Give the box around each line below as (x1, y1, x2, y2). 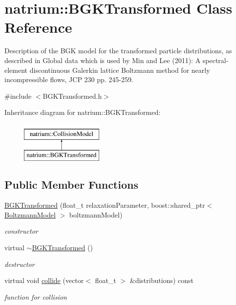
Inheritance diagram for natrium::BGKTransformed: (4, 107, 161, 117)
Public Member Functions (4, 177, 138, 192)
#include (4, 90, 32, 101)
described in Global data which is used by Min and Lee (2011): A (4, 55, 201, 65)
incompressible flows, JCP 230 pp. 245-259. (4, 74, 133, 85)
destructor (4, 259, 35, 269)
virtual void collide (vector (4, 275, 84, 285)
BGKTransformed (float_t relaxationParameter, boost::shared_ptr (4, 200, 205, 210)
